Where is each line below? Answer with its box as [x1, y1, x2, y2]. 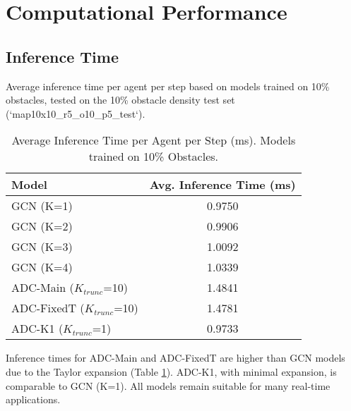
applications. [6, 392, 61, 407]
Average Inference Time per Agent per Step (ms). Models [11, 132, 296, 149]
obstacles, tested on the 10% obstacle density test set [6, 92, 235, 107]
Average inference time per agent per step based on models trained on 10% [6, 78, 330, 93]
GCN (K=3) [11, 238, 73, 255]
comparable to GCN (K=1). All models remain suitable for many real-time [6, 378, 331, 393]
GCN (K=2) [11, 218, 73, 235]
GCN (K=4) [11, 259, 73, 276]
